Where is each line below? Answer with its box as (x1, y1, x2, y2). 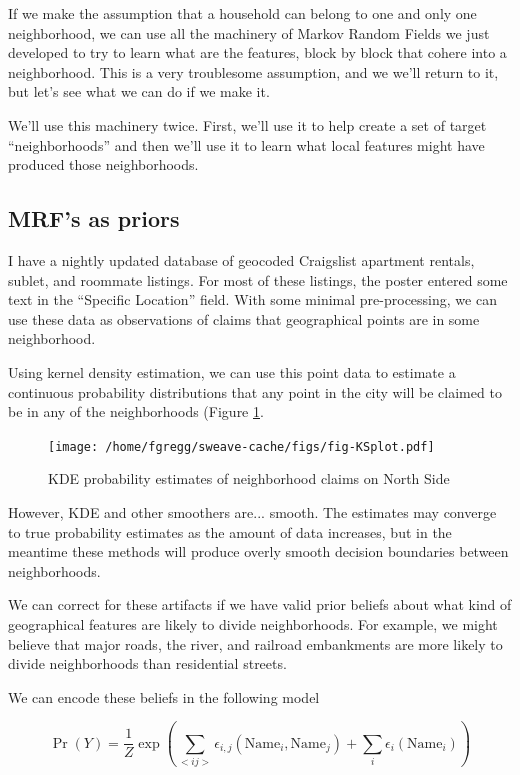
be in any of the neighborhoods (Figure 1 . (8, 401, 264, 422)
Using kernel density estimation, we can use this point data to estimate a (8, 361, 456, 382)
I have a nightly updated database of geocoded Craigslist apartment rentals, (8, 249, 475, 270)
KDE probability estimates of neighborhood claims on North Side (48, 468, 450, 489)
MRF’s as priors (8, 203, 180, 234)
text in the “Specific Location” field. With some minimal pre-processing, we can (8, 289, 497, 310)
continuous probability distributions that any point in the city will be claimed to (8, 381, 502, 402)
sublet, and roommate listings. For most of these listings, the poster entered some (8, 269, 508, 290)
